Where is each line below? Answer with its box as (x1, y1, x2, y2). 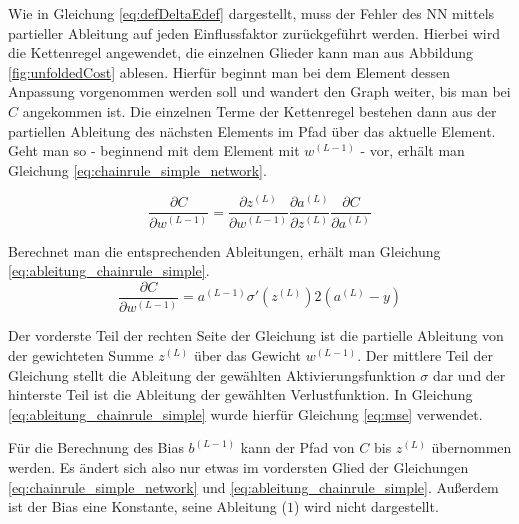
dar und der (432, 364, 506, 385)
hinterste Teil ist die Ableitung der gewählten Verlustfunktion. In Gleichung (8, 384, 473, 405)
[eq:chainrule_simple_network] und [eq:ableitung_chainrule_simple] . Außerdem (8, 476, 499, 497)
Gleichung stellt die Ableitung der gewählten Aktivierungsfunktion (8, 364, 416, 385)
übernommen (431, 437, 512, 458)
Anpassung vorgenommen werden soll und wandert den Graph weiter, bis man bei (8, 81, 511, 102)
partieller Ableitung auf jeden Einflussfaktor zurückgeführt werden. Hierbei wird (8, 22, 500, 43)
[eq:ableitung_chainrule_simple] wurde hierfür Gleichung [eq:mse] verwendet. (8, 403, 483, 424)
